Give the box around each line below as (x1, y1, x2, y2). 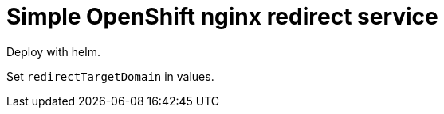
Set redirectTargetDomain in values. (6, 69, 214, 83)
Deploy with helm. (6, 44, 100, 59)
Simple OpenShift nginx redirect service (6, 3, 438, 30)
